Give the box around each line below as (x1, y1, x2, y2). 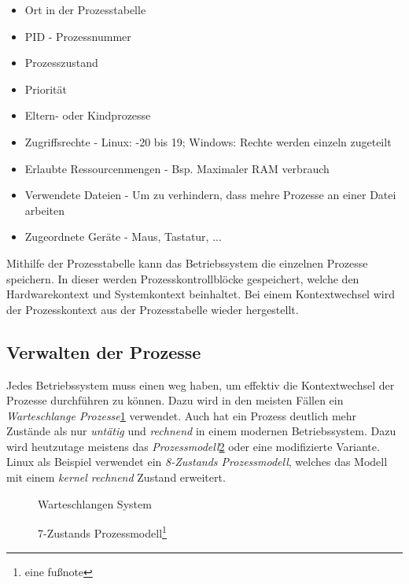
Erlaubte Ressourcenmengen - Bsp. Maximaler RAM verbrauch (24, 160, 330, 176)
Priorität (24, 80, 67, 97)
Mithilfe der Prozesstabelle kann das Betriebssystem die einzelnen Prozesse (6, 254, 368, 271)
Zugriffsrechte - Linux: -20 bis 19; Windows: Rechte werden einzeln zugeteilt (24, 133, 392, 150)
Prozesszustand (24, 54, 98, 71)
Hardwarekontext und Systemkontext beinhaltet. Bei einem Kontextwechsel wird (6, 286, 395, 302)
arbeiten (24, 201, 65, 218)
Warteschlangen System (38, 495, 152, 512)
